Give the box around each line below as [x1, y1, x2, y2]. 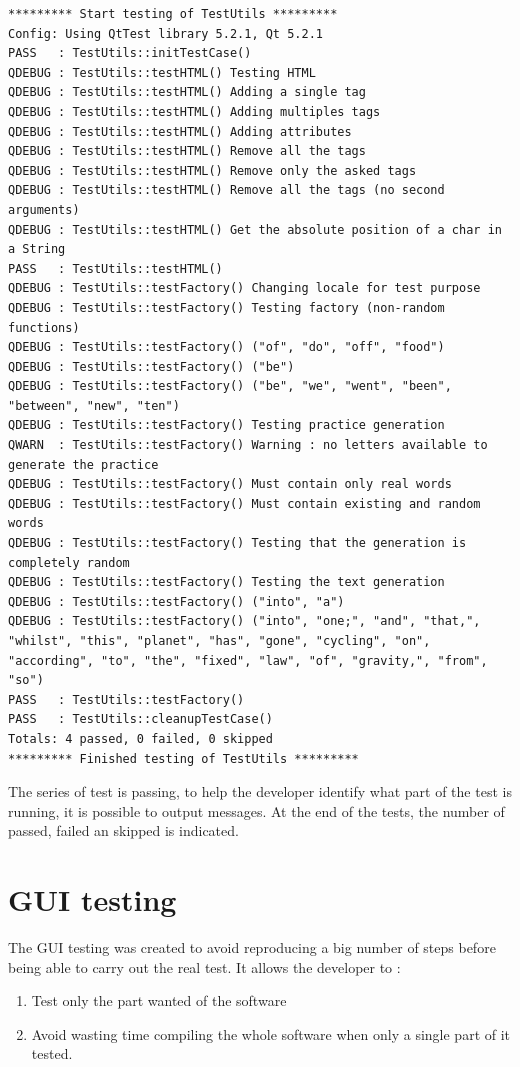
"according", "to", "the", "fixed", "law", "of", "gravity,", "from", [8, 653, 488, 668]
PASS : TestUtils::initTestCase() [8, 46, 252, 61]
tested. [31, 1043, 73, 1064]
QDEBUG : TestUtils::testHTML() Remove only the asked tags [8, 163, 417, 178]
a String [8, 242, 66, 257]
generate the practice [8, 457, 159, 472]
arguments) [8, 202, 80, 217]
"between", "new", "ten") [8, 398, 180, 413]
